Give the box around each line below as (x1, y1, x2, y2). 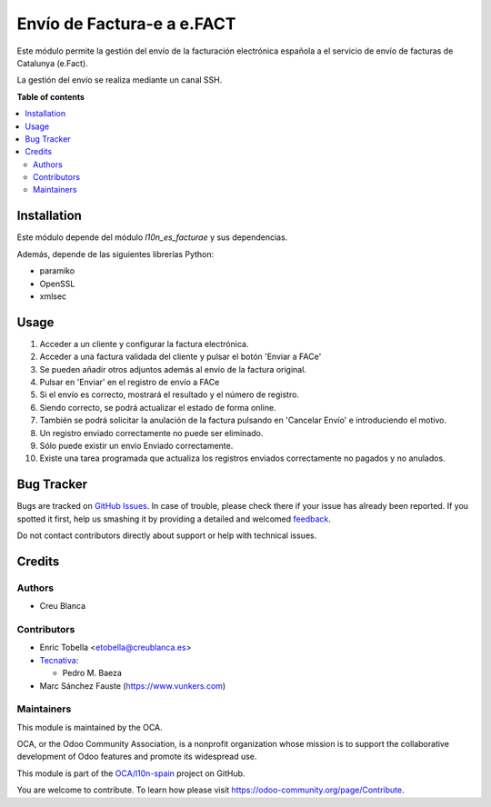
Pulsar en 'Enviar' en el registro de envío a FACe (39, 377, 220, 387)
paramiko (39, 265, 75, 276)
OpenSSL (39, 278, 75, 289)
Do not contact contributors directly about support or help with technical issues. (16, 530, 317, 541)
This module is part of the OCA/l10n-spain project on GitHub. (16, 768, 245, 779)
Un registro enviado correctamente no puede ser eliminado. (39, 427, 264, 438)
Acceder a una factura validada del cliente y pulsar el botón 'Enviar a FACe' (39, 351, 322, 363)
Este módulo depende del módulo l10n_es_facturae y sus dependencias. (16, 232, 288, 243)
